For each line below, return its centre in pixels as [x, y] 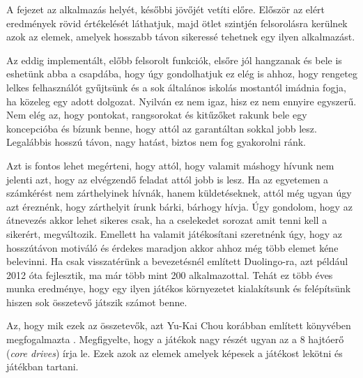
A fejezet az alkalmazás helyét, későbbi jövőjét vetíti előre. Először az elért [166, 9]
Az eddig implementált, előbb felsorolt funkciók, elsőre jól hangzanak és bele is [174, 60]
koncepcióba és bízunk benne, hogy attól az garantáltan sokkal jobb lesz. [162, 128]
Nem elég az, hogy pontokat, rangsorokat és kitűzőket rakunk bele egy [157, 115]
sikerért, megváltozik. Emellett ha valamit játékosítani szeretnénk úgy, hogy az [174, 233]
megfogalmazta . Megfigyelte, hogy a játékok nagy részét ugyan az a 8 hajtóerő [175, 339]
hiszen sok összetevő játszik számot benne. [97, 302]
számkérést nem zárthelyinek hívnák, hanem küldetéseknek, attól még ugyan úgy [179, 193]
